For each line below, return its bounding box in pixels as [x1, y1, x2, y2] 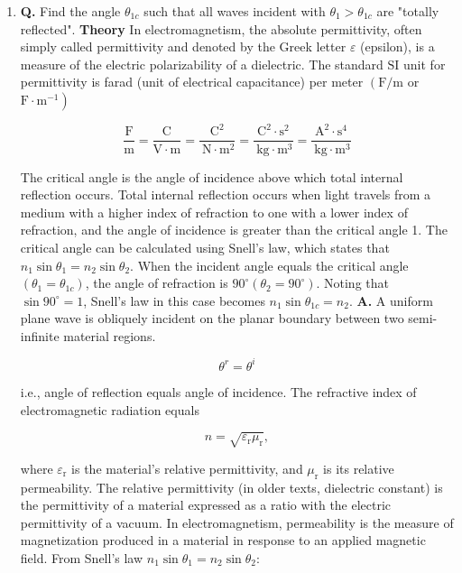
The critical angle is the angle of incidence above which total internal [20, 167, 403, 186]
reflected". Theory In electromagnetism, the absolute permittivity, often [20, 19, 422, 38]
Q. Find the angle [20, 2, 121, 20]
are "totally [376, 2, 439, 20]
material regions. [63, 326, 156, 345]
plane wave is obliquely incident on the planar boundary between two [20, 309, 404, 328]
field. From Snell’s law [20, 548, 143, 567]
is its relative [323, 458, 394, 477]
